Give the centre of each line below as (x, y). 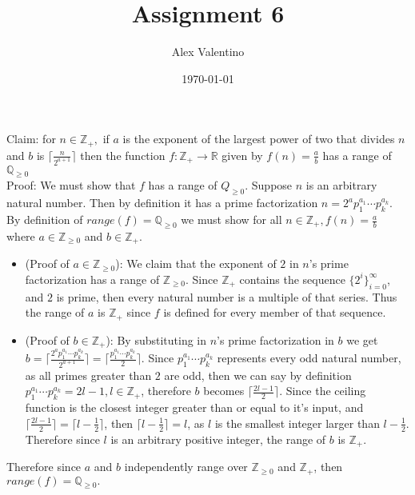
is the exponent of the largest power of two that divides (259, 139)
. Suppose (269, 185)
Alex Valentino (208, 52)
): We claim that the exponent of (196, 263)
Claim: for (31, 139)
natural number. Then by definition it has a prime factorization (162, 203)
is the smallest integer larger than (297, 423)
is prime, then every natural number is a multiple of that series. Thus (227, 296)
